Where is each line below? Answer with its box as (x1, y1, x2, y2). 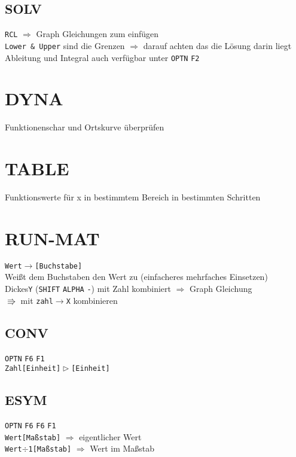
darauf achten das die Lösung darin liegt (143, 39, 292, 51)
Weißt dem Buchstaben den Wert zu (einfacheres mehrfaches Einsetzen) (5, 270, 268, 283)
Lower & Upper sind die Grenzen (5, 39, 125, 51)
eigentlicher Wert (79, 430, 142, 443)
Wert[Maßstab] (5, 433, 61, 442)
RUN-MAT (5, 226, 100, 250)
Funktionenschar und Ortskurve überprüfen (5, 121, 164, 133)
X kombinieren (66, 294, 118, 306)
